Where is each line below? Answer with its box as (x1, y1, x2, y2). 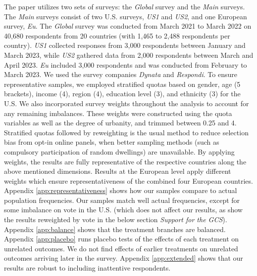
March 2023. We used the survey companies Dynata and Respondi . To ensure (4, 69, 237, 79)
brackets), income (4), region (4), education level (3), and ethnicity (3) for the (4, 88, 241, 99)
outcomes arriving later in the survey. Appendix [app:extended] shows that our (4, 253, 243, 263)
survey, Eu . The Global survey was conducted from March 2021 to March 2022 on (4, 21, 252, 31)
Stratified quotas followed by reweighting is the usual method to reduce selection (4, 127, 249, 137)
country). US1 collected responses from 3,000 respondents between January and (4, 40, 246, 50)
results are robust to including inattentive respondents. (4, 263, 171, 273)
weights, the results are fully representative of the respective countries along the (4, 156, 247, 166)
